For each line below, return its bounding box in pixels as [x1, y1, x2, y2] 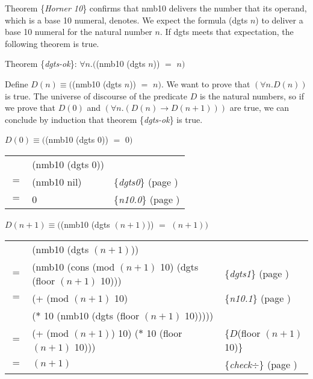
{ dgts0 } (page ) [114, 174, 178, 189]
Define [5, 77, 28, 90]
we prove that [5, 101, 56, 114]
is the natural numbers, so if [199, 89, 304, 102]
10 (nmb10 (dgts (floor [43, 308, 140, 322]
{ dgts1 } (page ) [225, 266, 290, 281]
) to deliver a [255, 13, 303, 26]
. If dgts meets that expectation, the [160, 25, 294, 38]
